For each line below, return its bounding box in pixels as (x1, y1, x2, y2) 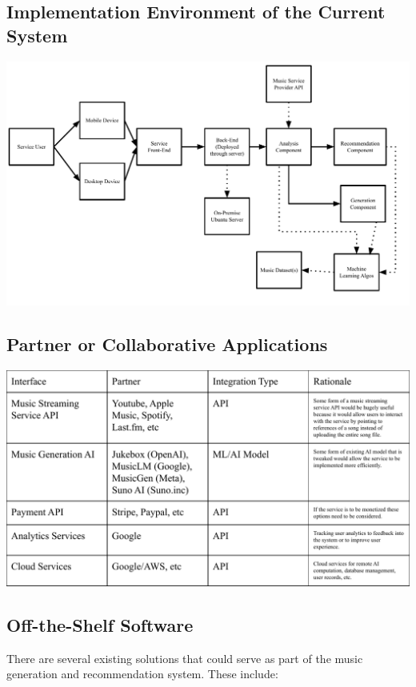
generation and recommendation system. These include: (6, 665, 278, 682)
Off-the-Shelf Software (6, 612, 194, 637)
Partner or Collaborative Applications (6, 332, 328, 357)
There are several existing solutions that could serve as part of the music (6, 649, 363, 666)
